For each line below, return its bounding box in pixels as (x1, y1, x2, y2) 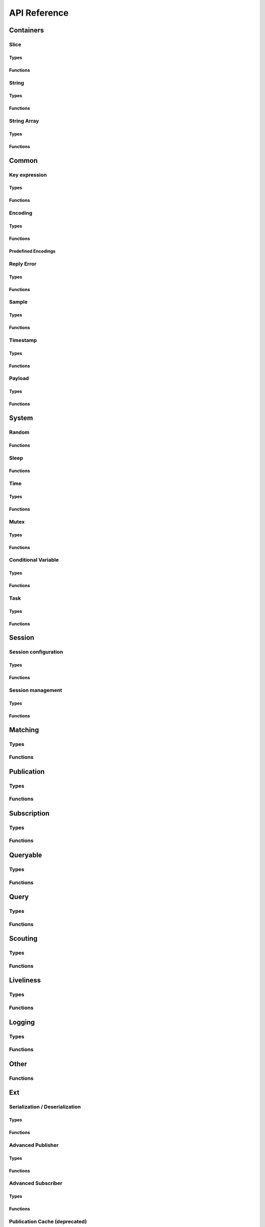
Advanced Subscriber (9, 1180, 63, 1187)
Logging (9, 1018, 35, 1026)
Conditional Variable (9, 557, 59, 563)
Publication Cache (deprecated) (9, 1218, 87, 1225)
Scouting (9, 934, 38, 943)
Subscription (9, 809, 50, 817)
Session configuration (9, 648, 63, 655)
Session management (9, 687, 62, 694)
